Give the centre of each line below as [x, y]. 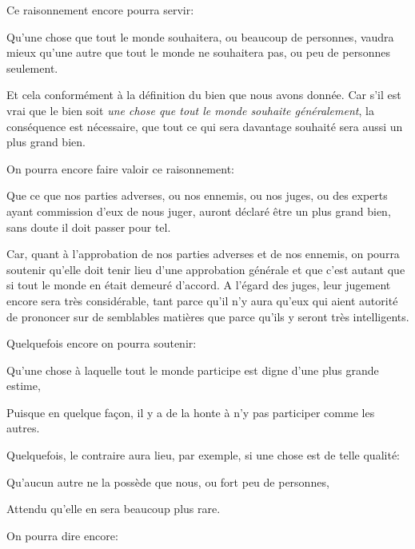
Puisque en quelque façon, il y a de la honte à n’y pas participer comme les [191, 412]
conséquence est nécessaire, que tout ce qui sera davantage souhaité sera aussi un [205, 126]
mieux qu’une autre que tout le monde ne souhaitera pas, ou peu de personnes [198, 52]
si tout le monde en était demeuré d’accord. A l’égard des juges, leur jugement [199, 285]
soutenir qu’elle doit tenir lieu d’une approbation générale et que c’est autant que [206, 269]
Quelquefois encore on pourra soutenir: [102, 343]
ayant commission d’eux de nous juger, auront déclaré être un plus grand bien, [199, 211]
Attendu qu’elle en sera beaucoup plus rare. [114, 509]
